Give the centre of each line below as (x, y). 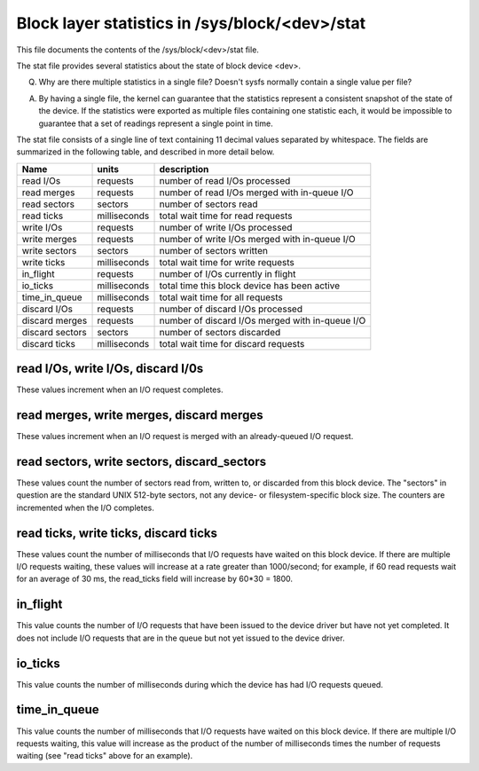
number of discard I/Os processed (231, 309)
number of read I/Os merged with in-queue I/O (256, 193)
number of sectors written (213, 250)
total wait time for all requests (221, 297)
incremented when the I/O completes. (85, 507)
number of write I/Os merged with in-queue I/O (257, 239)
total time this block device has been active (250, 286)
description (184, 169)
